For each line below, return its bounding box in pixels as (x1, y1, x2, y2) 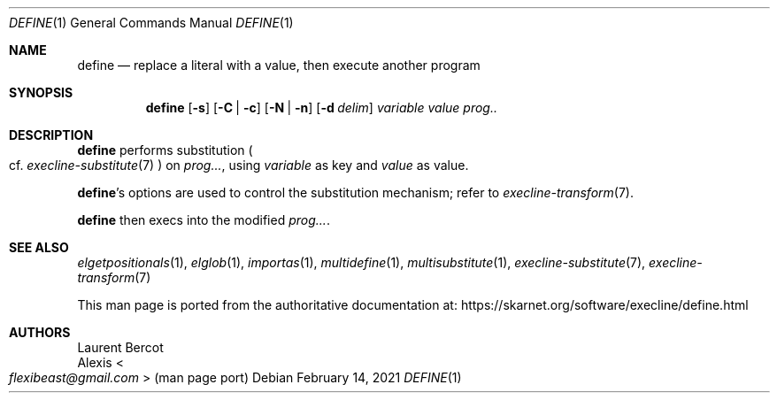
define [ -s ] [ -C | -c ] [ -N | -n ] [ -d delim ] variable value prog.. (145, 100, 497, 115)
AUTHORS (9, 325, 71, 340)
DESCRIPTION (9, 127, 94, 142)
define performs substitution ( (77, 142, 253, 158)
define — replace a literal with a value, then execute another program (77, 58, 481, 73)
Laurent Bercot (77, 340, 164, 355)
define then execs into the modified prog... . (77, 212, 330, 227)
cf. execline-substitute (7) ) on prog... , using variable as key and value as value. (9, 158, 469, 173)
